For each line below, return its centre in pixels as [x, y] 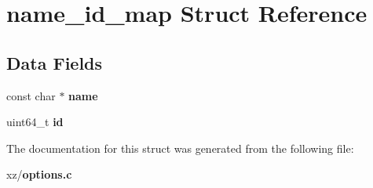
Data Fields [55, 62]
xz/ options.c [39, 174]
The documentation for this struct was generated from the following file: [180, 148]
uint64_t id [35, 122]
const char [31, 95]
